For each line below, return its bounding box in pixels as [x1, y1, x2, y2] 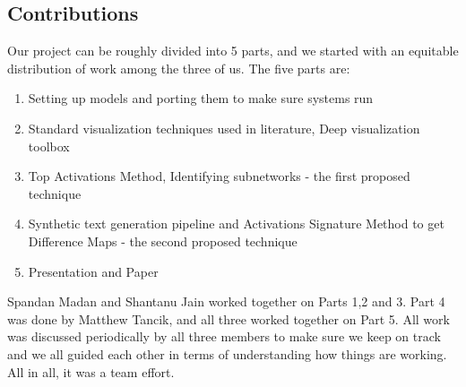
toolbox [28, 136, 70, 155]
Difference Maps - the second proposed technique [28, 231, 298, 250]
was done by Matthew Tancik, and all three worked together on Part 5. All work [7, 309, 450, 328]
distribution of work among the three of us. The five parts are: [7, 58, 350, 77]
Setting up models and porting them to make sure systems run [28, 89, 374, 107]
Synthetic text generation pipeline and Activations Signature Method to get [28, 214, 444, 233]
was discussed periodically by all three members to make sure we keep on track [7, 327, 441, 346]
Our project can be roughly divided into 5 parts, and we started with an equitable [7, 41, 459, 60]
